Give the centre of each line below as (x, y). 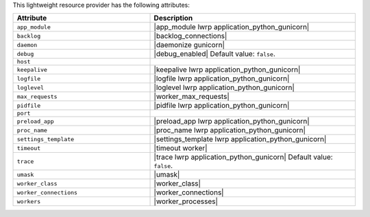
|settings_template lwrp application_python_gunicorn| (240, 139)
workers (29, 201)
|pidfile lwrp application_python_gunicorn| (222, 106)
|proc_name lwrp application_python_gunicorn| (230, 130)
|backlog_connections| (190, 36)
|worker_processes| (186, 201)
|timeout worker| (181, 148)
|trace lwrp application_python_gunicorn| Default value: (243, 157)
